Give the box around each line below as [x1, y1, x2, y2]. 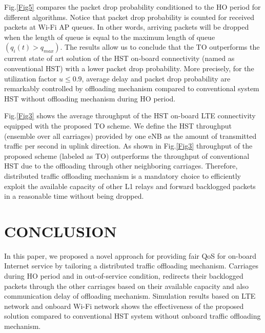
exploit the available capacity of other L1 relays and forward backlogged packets [4, 180, 256, 191]
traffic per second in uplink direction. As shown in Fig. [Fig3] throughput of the [4, 140, 253, 151]
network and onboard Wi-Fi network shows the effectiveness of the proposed [4, 300, 244, 311]
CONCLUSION [4, 220, 117, 241]
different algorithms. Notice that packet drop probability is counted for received [4, 11, 255, 22]
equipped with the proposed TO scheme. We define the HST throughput [4, 120, 232, 131]
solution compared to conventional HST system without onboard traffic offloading [4, 310, 261, 321]
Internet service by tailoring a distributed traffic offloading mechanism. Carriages [4, 260, 259, 271]
